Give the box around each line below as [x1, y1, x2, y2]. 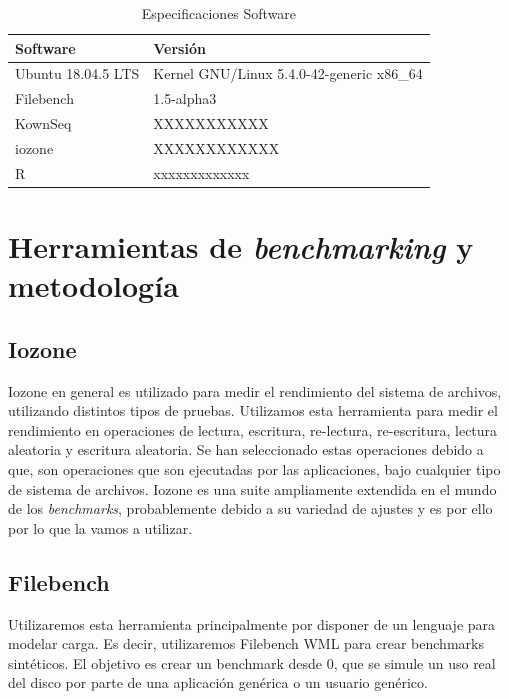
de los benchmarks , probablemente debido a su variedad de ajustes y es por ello [8, 498, 493, 519]
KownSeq [15, 113, 72, 134]
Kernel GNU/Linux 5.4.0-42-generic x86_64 [153, 63, 423, 84]
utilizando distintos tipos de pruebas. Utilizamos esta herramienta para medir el [8, 400, 498, 421]
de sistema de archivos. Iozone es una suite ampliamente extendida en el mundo [8, 478, 497, 499]
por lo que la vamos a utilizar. [8, 517, 193, 538]
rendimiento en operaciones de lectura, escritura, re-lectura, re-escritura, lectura [8, 419, 498, 440]
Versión [153, 37, 206, 58]
